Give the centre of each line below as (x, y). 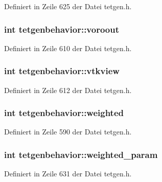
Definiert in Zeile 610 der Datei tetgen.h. (68, 48)
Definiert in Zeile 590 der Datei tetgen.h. (68, 132)
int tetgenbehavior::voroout (62, 29)
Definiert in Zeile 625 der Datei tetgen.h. (68, 6)
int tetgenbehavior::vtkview (62, 71)
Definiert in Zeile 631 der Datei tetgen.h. (68, 174)
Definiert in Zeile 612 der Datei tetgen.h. (68, 90)
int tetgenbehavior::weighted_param (81, 154)
